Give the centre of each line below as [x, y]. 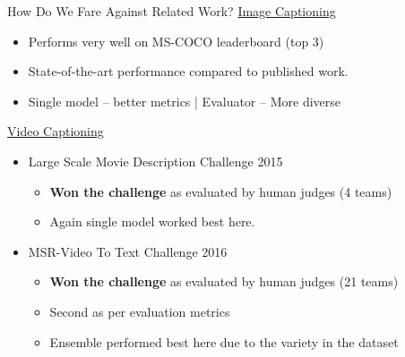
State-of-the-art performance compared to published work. [188, 71]
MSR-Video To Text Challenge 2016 [128, 251]
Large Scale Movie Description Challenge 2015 [155, 161]
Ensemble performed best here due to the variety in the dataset [224, 341]
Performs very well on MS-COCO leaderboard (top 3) [176, 41]
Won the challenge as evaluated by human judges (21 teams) [224, 281]
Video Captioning [56, 131]
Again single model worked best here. [152, 221]
